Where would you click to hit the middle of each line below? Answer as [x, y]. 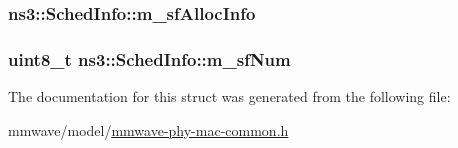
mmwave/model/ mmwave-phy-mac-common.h [148, 129]
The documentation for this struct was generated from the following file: [229, 96]
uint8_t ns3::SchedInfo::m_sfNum [149, 58]
